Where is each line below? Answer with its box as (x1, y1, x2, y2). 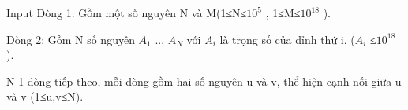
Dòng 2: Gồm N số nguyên (6, 31, 135, 47)
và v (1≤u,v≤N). (6, 88, 84, 104)
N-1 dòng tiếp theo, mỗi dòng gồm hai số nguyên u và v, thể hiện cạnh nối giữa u (6, 72, 402, 89)
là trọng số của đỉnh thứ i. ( (219, 31, 355, 47)
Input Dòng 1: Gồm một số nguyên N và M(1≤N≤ (6, 5, 247, 20)
